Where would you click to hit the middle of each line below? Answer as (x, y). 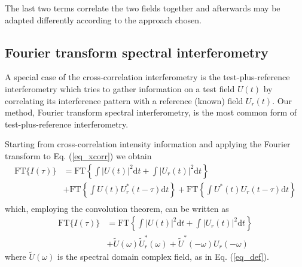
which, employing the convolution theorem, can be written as (117, 208)
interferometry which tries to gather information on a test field (120, 88)
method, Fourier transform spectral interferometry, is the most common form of (151, 112)
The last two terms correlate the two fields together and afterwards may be (143, 8)
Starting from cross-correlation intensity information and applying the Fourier (148, 144)
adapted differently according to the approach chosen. (103, 19)
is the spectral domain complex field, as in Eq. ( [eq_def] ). (163, 257)
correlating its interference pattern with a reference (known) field (124, 100)
